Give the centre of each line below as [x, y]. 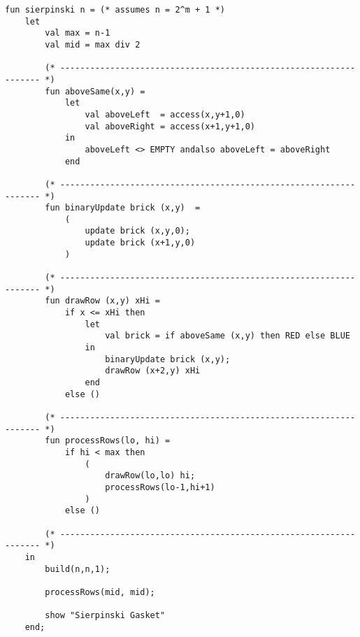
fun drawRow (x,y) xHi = [102, 301]
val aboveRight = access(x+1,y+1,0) [170, 126]
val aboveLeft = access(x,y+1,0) [165, 114]
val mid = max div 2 [93, 44]
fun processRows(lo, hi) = [108, 441]
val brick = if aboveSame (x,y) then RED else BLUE [228, 336]
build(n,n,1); [78, 569]
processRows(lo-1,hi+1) [160, 487]
